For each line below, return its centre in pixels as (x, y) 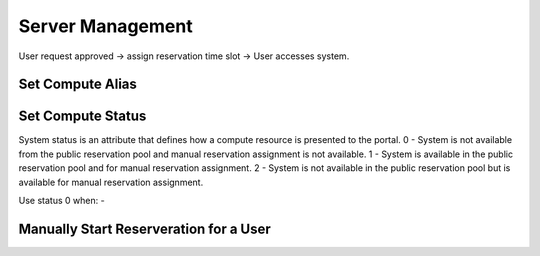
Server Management (106, 26)
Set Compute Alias (77, 84)
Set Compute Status (82, 116)
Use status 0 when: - (61, 201)
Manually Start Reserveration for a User (145, 228)
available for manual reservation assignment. (111, 182)
